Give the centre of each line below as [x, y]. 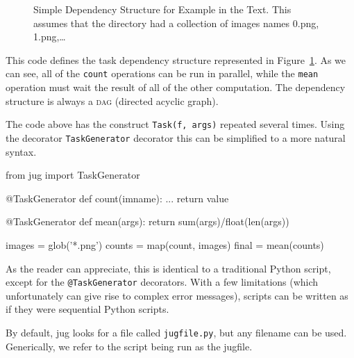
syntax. [21, 151]
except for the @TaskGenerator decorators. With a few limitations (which [162, 282]
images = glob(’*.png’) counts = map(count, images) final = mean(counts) [165, 244]
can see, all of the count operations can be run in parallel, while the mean [162, 73]
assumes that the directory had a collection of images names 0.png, [176, 23]
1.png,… [50, 36]
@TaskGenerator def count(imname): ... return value [117, 198]
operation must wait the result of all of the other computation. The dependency [176, 87]
